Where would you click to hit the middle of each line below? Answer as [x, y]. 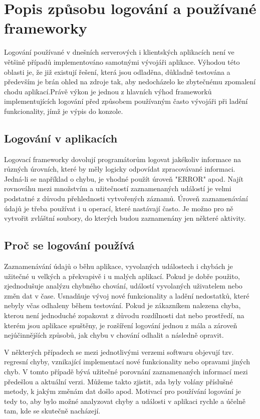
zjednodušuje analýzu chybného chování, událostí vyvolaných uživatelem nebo [123, 286]
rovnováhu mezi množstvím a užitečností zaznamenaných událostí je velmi [118, 188]
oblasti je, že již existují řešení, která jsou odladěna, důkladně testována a [117, 72]
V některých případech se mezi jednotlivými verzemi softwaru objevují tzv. [119, 352]
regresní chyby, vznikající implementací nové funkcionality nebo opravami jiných [127, 362]
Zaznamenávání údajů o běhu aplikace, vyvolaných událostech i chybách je [118, 266]
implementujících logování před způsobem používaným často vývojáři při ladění [126, 101]
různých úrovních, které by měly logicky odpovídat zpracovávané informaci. [120, 169]
